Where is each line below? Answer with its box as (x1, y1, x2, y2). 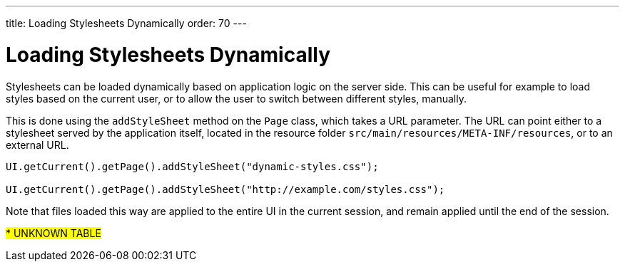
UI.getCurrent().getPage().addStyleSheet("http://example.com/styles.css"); (6, 183, 445, 195)
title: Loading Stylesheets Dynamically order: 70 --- (6, 17, 247, 29)
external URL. (6, 138, 69, 151)
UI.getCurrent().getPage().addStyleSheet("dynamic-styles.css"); (6, 160, 379, 172)
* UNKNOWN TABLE (6, 226, 101, 239)
